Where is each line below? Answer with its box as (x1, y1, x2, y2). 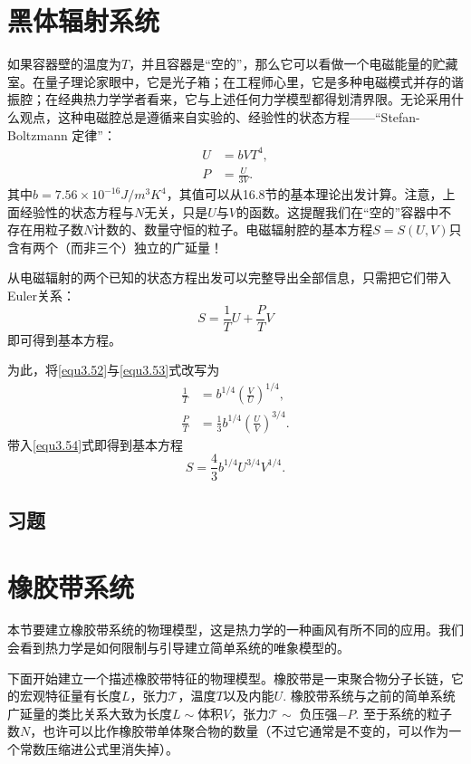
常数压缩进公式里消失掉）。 (19, 740, 178, 758)
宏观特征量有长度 (19, 686, 121, 705)
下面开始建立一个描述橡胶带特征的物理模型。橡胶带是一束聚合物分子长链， (7, 668, 451, 687)
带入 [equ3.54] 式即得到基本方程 (7, 435, 184, 454)
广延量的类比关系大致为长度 (7, 703, 172, 722)
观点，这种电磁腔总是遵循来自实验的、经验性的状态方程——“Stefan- (19, 107, 420, 126)
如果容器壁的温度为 (7, 54, 121, 73)
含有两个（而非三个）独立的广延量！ (7, 237, 223, 256)
